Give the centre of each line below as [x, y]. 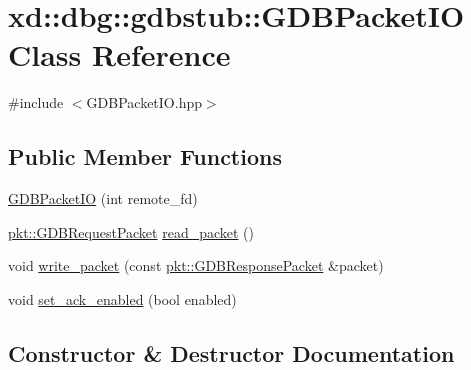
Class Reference [119, 54]
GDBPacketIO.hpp [144, 102]
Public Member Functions [145, 156]
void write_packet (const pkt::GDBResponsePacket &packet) [196, 265]
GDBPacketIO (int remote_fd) [103, 198]
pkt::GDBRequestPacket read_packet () [131, 231]
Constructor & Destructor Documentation [231, 352]
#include [36, 102]
